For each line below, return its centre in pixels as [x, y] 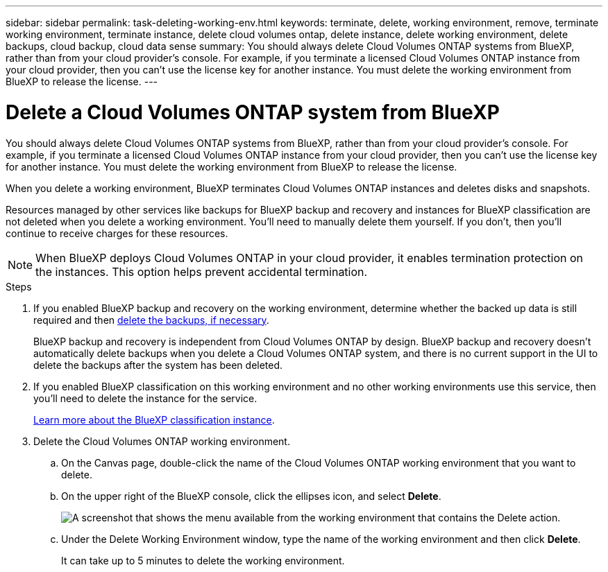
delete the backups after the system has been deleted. [158, 365]
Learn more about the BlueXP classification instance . [154, 419]
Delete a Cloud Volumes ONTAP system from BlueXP [253, 112]
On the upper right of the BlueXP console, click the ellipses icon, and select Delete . [251, 496]
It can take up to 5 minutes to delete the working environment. [203, 560]
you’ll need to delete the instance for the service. [145, 398]
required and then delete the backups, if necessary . [151, 320]
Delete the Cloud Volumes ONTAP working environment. [162, 441]
